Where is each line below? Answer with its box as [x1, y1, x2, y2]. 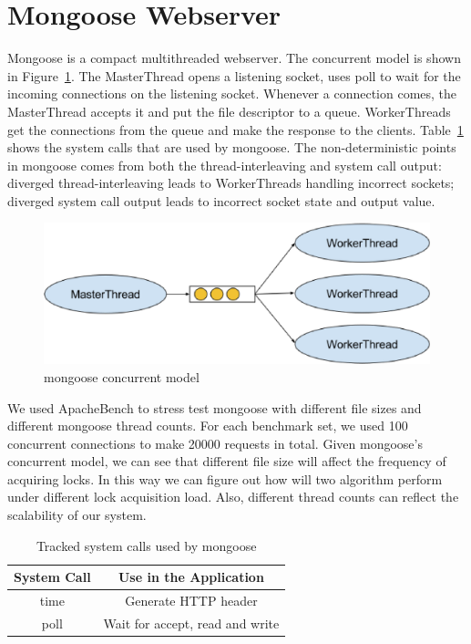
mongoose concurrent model [44, 367, 200, 386]
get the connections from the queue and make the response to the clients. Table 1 [7, 119, 464, 139]
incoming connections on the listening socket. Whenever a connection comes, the [7, 84, 457, 103]
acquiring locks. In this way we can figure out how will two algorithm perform [7, 469, 443, 488]
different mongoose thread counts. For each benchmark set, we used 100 [7, 416, 408, 435]
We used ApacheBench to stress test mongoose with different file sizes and [7, 398, 422, 417]
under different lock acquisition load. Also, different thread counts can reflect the [7, 487, 459, 506]
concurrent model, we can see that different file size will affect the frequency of [7, 452, 446, 471]
